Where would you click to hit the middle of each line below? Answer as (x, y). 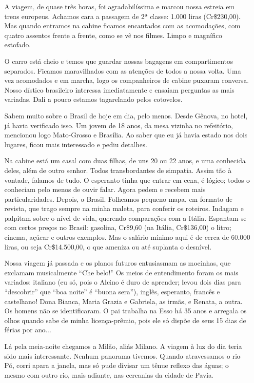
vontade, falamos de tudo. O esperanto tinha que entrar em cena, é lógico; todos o (127, 180)
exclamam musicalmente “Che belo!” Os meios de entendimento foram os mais (121, 272)
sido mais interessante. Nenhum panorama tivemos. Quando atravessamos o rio (123, 355)
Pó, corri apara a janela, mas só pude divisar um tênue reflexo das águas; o (117, 365)
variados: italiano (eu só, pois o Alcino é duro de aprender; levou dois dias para (123, 282)
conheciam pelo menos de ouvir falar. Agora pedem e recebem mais (105, 189)
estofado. (18, 45)
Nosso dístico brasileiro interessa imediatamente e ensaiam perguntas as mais (119, 89)
